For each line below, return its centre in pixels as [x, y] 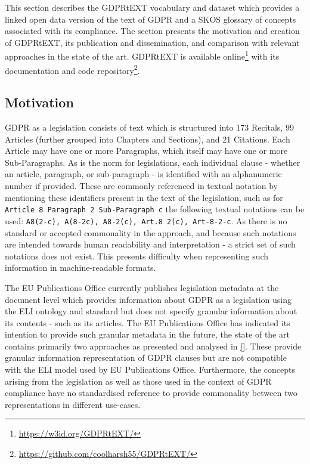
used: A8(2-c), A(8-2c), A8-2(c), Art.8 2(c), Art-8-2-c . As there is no [146, 220]
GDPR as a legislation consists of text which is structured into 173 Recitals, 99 [149, 127]
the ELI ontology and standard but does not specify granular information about [151, 311]
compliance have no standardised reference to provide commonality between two [151, 393]
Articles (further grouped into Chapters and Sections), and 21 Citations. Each [148, 139]
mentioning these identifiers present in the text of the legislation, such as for [144, 197]
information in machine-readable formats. [80, 267]
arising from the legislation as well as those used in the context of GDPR [138, 381]
